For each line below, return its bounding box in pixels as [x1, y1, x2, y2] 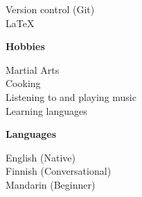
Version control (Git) [6, 2, 95, 16]
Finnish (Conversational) [6, 164, 112, 178]
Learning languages [6, 103, 87, 118]
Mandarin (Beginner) [6, 177, 96, 191]
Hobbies [6, 39, 45, 54]
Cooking [6, 76, 41, 90]
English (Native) [6, 150, 76, 164]
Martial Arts [6, 62, 60, 77]
